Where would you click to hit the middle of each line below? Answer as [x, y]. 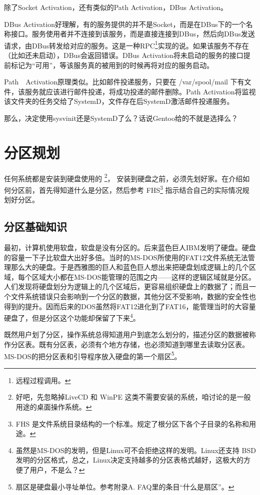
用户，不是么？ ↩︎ [57, 470]
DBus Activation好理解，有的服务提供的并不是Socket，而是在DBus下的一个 [125, 24]
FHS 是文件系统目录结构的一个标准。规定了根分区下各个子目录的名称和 [132, 423]
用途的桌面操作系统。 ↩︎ [54, 407]
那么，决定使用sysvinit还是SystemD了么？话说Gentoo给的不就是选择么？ [121, 118]
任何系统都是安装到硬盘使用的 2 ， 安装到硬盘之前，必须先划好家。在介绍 [123, 177]
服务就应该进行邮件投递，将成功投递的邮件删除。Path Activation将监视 [140, 91]
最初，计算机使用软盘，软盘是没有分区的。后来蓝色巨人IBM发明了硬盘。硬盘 [130, 247]
